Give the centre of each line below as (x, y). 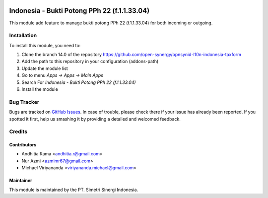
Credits (18, 132)
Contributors (23, 145)
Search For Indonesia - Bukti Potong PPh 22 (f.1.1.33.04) (79, 82)
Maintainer (21, 181)
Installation (23, 36)
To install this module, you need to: (45, 45)
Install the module (40, 89)
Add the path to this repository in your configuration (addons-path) (90, 62)
